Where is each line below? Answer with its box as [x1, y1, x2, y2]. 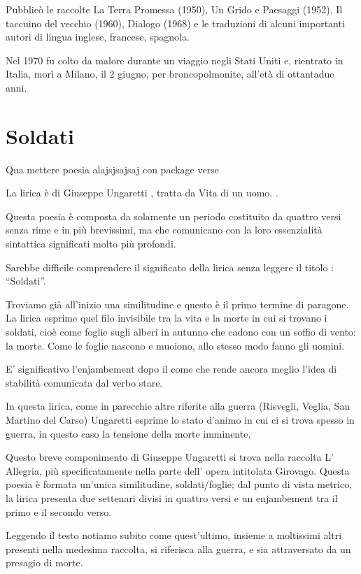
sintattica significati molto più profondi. [6, 236, 176, 251]
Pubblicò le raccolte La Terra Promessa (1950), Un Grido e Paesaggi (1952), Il [6, 2, 343, 16]
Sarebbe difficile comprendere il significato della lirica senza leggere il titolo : [6, 259, 334, 274]
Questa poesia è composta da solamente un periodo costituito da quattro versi [6, 208, 341, 223]
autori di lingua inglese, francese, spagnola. [6, 29, 190, 44]
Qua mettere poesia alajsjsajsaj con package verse [6, 162, 219, 176]
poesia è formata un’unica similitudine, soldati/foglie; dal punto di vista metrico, [6, 477, 353, 492]
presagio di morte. [6, 555, 83, 570]
